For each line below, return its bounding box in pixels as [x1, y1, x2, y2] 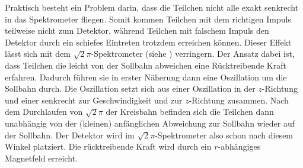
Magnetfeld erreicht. [5, 151, 78, 164]
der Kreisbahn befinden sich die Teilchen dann [106, 105, 274, 118]
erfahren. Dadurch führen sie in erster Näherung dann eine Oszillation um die [5, 70, 287, 83]
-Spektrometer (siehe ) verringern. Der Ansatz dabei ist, [91, 47, 295, 60]
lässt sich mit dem [5, 47, 71, 60]
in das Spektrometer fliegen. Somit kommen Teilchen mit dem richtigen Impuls [5, 12, 291, 25]
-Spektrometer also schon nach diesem [155, 128, 294, 141]
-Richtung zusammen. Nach [189, 93, 289, 106]
